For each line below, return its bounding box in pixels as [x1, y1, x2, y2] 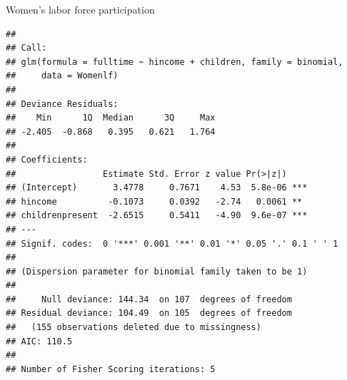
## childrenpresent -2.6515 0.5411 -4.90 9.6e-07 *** [6, 210, 308, 221]
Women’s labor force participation [6, 2, 155, 16]
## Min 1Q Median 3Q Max [6, 113, 216, 123]
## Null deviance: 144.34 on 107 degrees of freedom [6, 294, 292, 304]
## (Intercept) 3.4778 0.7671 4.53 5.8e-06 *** [6, 183, 308, 193]
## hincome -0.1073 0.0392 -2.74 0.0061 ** [6, 196, 303, 207]
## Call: [6, 43, 47, 53]
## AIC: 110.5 [6, 336, 73, 346]
